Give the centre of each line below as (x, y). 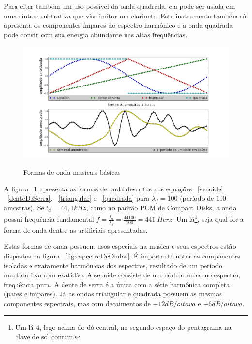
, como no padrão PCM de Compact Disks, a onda (161, 207)
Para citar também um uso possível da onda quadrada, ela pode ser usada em (119, 6)
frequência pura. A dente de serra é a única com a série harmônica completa (117, 284)
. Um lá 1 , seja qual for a (208, 218)
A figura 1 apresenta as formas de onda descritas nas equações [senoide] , (115, 188)
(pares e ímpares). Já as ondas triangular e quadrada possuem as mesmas (113, 294)
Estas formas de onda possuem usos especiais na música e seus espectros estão (120, 246)
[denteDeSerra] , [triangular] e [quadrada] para (79, 198)
